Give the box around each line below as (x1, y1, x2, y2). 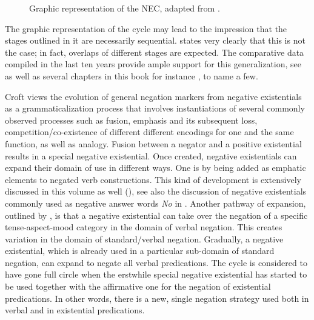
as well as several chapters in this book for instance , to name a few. (5, 69, 258, 82)
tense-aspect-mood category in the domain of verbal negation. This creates (5, 221, 282, 233)
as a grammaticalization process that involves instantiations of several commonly (5, 102, 305, 115)
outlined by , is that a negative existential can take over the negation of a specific (5, 208, 308, 221)
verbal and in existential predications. (5, 304, 145, 316)
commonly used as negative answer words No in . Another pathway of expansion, (5, 196, 306, 209)
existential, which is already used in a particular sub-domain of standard (5, 244, 275, 257)
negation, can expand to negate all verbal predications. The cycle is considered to (5, 256, 307, 268)
